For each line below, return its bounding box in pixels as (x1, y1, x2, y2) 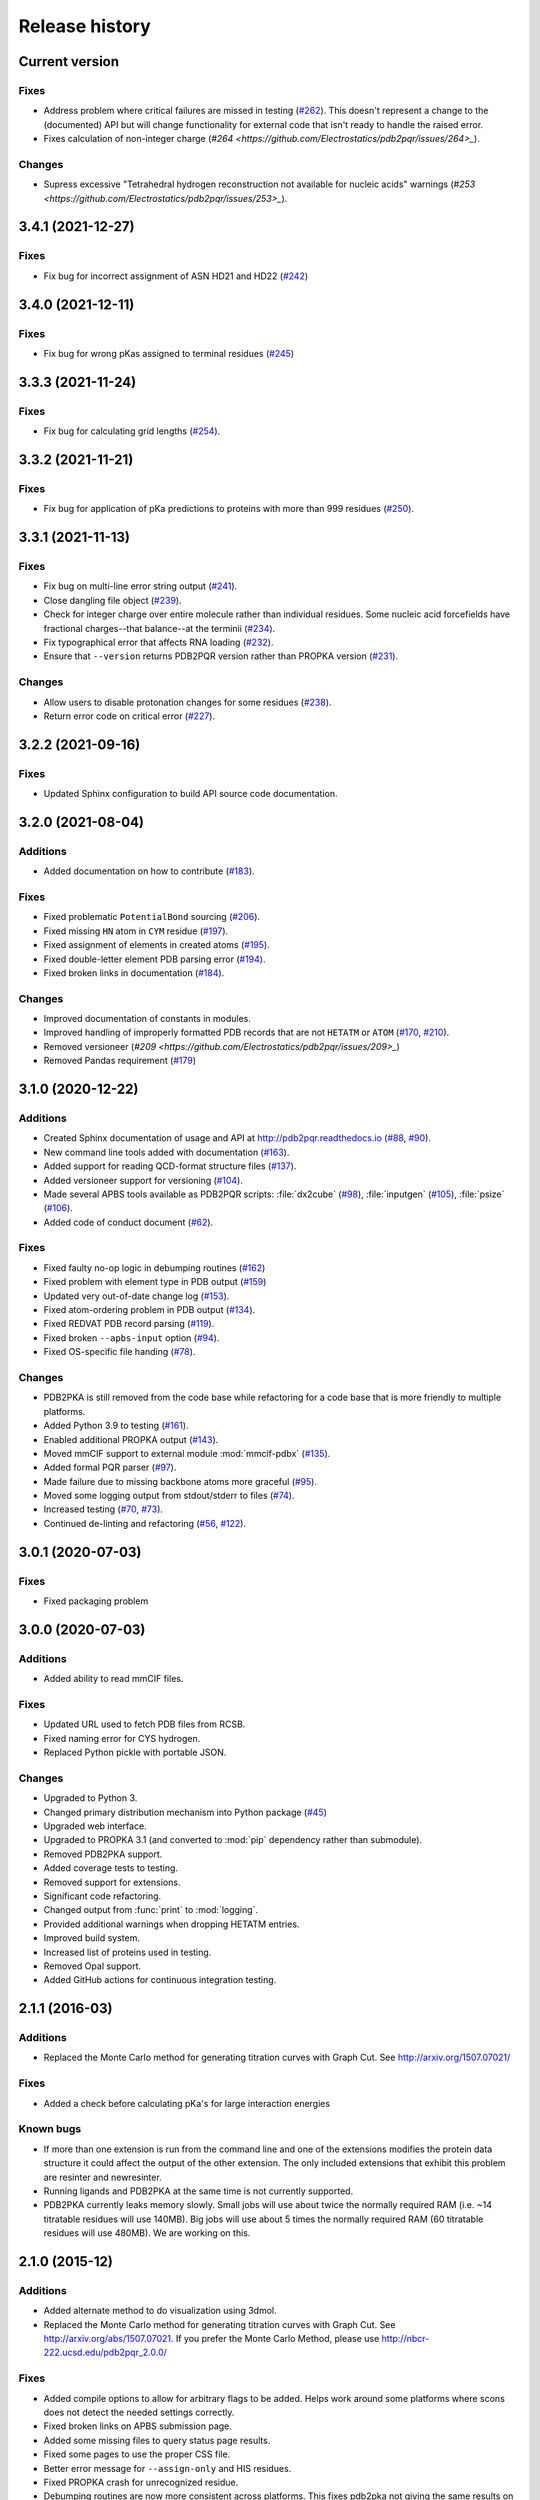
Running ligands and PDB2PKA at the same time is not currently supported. (43, 2185, 354, 2197)
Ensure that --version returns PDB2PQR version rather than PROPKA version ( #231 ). (43, 650, 399, 662)
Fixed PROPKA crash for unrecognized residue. (43, 2476, 239, 2488)
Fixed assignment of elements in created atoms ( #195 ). (43, 939, 270, 951)
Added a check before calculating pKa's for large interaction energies (43, 2097, 330, 2109)
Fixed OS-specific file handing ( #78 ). (43, 1346, 196, 1358)
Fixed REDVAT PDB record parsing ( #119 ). (43, 1318, 215, 1330)
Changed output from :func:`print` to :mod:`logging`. (43, 1904, 259, 1916)
